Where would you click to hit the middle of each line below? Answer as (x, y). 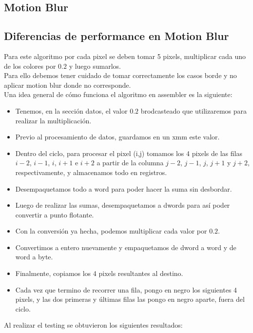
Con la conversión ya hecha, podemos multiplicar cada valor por (111, 231)
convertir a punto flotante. (55, 214)
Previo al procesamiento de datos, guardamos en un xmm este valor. (117, 137)
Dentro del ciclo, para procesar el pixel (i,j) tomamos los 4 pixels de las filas (129, 153)
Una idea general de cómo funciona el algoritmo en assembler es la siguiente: (118, 94)
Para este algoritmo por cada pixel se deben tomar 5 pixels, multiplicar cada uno (125, 56)
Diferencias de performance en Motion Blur (117, 36)
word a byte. (34, 257)
